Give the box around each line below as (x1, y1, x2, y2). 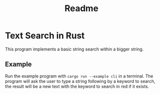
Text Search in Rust (5, 30, 85, 41)
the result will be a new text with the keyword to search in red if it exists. (5, 83, 149, 89)
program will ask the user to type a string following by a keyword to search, (5, 78, 156, 84)
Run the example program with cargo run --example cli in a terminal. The (5, 73, 154, 79)
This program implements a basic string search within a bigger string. (5, 46, 144, 52)
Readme (64, 3, 98, 14)
